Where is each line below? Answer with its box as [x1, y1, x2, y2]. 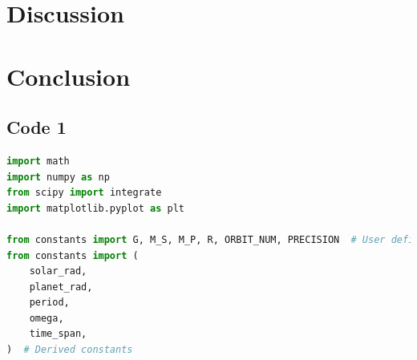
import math [6, 155, 70, 167]
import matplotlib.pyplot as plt [6, 202, 184, 214]
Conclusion [6, 59, 131, 92]
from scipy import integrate [6, 187, 162, 199]
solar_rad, [29, 265, 87, 277]
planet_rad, [29, 281, 93, 293]
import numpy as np [6, 171, 110, 183]
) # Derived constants [6, 344, 133, 356]
